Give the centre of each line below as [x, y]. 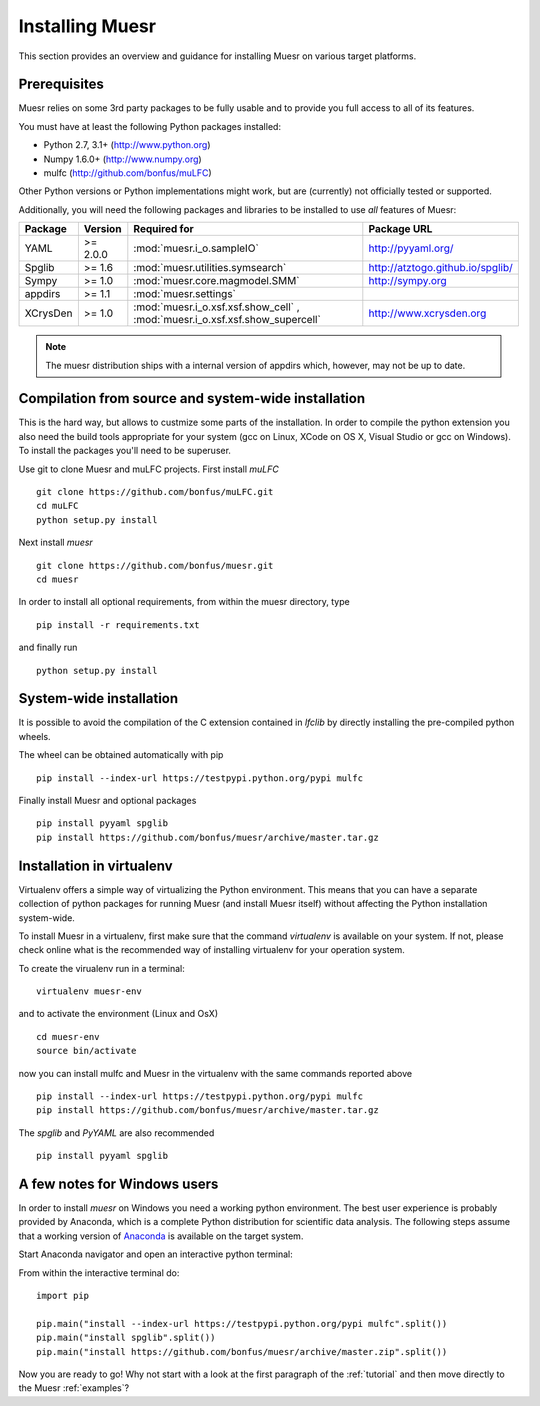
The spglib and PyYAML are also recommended [116, 1132]
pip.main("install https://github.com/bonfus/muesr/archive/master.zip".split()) [242, 1351]
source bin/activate [86, 1051]
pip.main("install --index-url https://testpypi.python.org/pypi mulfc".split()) [242, 1323]
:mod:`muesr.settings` [185, 294]
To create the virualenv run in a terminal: [101, 968]
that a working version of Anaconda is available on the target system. [161, 1236]
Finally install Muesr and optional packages [107, 801]
